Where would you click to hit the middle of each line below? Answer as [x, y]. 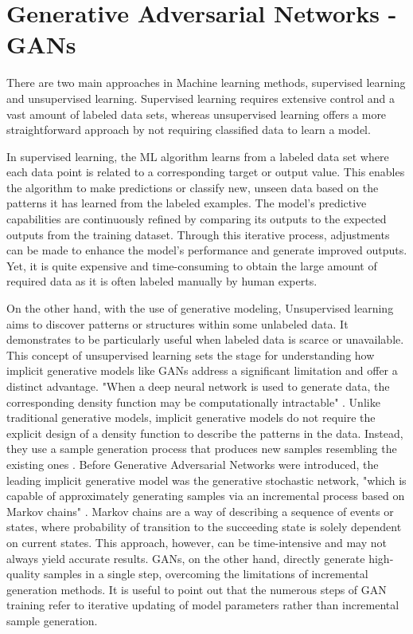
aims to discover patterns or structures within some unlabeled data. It [177, 323]
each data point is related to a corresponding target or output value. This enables [206, 172]
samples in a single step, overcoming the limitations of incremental [206, 574]
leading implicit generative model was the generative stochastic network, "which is [206, 480]
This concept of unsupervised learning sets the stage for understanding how [191, 354]
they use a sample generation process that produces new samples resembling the [202, 449]
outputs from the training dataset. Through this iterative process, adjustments [198, 234]
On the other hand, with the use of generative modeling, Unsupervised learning [200, 308]
